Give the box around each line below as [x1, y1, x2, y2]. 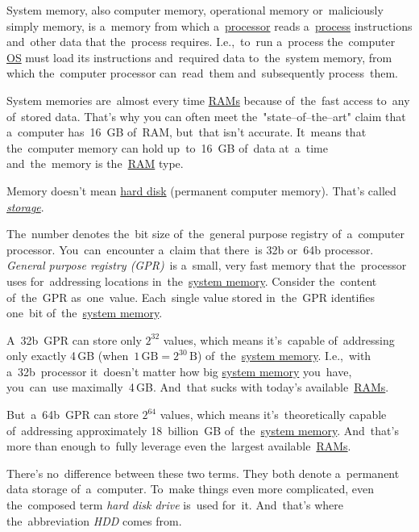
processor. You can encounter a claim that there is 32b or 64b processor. [6, 241, 374, 258]
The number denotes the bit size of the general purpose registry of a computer [6, 225, 405, 242]
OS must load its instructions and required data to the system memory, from [6, 48, 392, 65]
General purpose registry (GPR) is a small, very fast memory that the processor [6, 257, 407, 274]
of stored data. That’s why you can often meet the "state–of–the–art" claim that [6, 107, 406, 124]
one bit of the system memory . [6, 304, 163, 321]
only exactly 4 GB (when [6, 347, 129, 364]
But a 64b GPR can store [6, 406, 139, 423]
